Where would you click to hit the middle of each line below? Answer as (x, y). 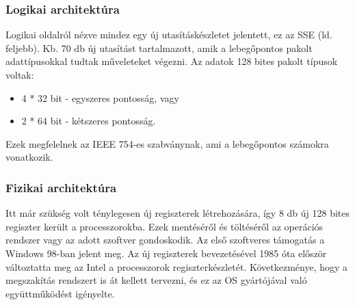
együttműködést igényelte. (60, 293)
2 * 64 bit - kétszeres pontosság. (89, 121)
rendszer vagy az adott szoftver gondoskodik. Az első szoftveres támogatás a (165, 240)
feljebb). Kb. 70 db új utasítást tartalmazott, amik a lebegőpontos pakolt (159, 48)
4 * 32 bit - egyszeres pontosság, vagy (100, 97)
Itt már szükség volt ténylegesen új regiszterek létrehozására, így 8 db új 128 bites (178, 213)
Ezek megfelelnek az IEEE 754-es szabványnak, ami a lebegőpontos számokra (167, 143)
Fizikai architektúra (61, 187)
